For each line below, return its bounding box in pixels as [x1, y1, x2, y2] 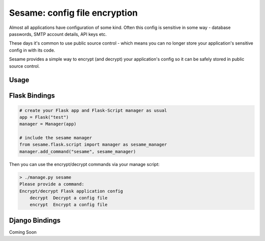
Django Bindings [9, 216, 61, 224]
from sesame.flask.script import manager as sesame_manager [19, 142, 167, 147]
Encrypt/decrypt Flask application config [19, 188, 123, 194]
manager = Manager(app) [19, 121, 77, 127]
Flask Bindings [9, 91, 55, 100]
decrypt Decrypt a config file [29, 195, 108, 201]
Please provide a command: [19, 182, 84, 187]
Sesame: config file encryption [9, 7, 138, 18]
